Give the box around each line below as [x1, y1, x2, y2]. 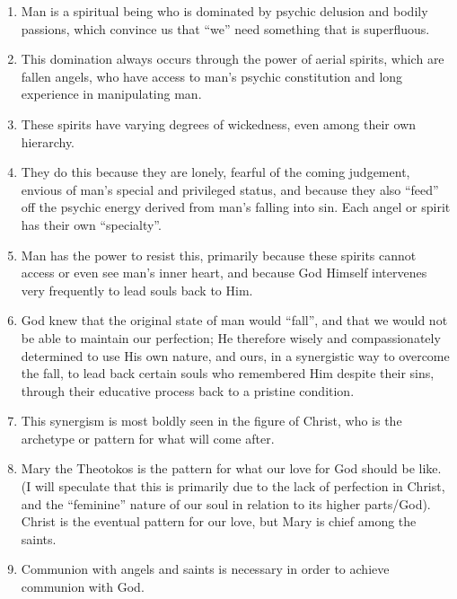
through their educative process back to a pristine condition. [21, 381, 355, 400]
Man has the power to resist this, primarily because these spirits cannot [21, 245, 417, 264]
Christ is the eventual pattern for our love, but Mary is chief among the [21, 512, 417, 531]
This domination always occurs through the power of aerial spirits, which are [21, 49, 444, 68]
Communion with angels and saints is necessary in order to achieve [21, 559, 390, 578]
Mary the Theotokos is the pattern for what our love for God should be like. [21, 459, 442, 478]
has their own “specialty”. [21, 215, 162, 233]
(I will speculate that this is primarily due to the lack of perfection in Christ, [21, 477, 445, 496]
